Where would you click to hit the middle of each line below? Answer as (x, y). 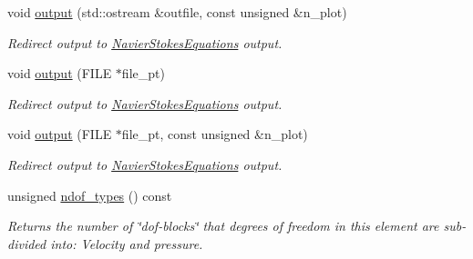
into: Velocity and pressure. (127, 243)
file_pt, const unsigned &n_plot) (215, 134)
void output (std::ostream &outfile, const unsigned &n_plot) (177, 12)
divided (27, 243)
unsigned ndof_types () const (90, 195)
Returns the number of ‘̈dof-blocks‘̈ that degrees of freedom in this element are (223, 226)
